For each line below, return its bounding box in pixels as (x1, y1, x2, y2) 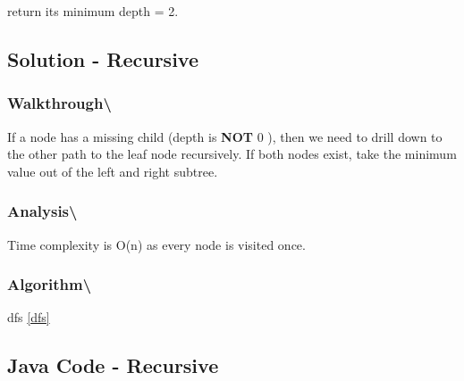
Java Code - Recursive (7, 352, 219, 379)
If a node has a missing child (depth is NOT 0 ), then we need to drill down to (7, 127, 443, 145)
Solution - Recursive (7, 45, 198, 72)
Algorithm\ (7, 273, 92, 295)
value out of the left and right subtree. (7, 162, 218, 180)
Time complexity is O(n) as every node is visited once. (7, 235, 306, 253)
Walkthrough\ (7, 92, 112, 114)
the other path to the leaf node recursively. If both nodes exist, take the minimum (7, 145, 457, 163)
